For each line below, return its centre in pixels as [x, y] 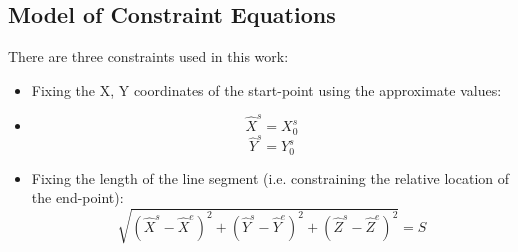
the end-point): [77, 197]
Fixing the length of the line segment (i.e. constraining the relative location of [270, 177]
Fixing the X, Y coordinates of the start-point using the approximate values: [266, 89]
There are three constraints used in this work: [148, 56]
